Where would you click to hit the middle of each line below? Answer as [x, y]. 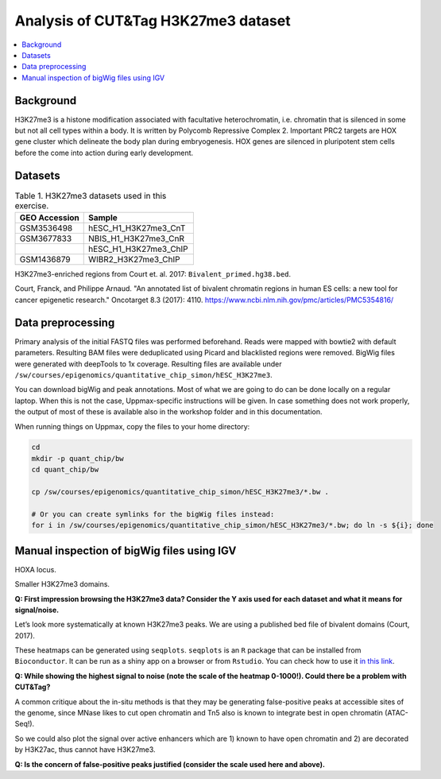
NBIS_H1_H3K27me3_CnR [137, 238]
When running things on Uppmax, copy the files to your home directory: [132, 426]
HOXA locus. [36, 569]
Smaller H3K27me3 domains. [62, 584]
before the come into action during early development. [104, 153]
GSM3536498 [46, 228]
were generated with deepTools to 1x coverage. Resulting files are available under [148, 364]
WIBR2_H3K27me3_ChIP [134, 260]
